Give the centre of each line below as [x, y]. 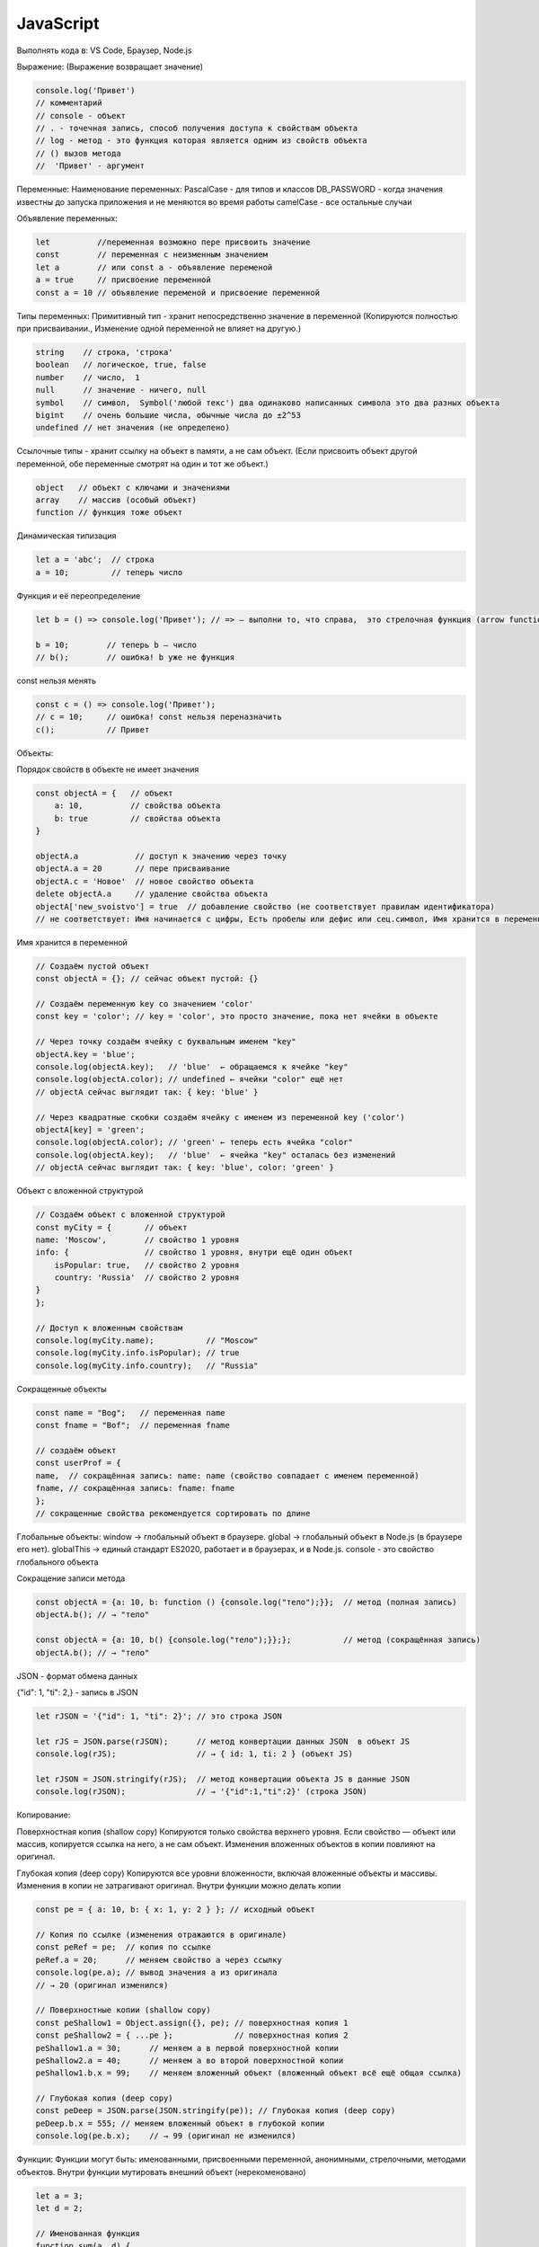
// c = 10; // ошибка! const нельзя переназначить [159, 717]
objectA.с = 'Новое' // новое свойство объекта [145, 881]
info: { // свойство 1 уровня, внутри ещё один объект [194, 1252]
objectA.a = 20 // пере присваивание [133, 869]
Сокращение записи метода [71, 1578]
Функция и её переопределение [79, 595]
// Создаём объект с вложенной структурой [130, 1215]
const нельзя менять [56, 680]
